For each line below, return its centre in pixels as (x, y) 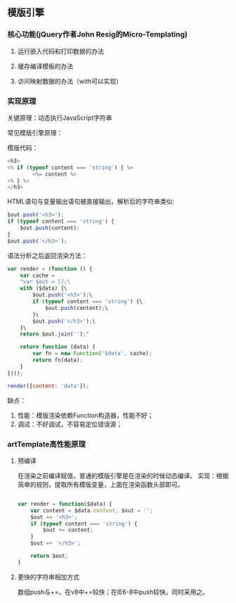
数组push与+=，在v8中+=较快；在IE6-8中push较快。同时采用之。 (113, 592)
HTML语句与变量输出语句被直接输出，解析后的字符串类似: (91, 201)
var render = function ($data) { (65, 504)
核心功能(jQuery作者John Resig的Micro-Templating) (98, 35)
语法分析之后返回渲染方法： (47, 255)
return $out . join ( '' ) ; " (55, 334)
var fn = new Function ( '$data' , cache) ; (92, 354)
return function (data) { (58, 347)
